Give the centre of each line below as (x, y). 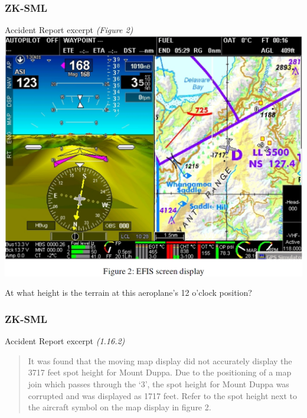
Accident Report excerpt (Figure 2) (69, 30)
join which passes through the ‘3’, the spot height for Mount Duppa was (159, 384)
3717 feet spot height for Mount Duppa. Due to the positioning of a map (160, 372)
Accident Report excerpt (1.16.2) (65, 341)
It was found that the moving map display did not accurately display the (160, 360)
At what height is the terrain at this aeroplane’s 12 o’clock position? (128, 293)
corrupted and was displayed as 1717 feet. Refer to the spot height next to (163, 395)
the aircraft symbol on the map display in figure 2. (120, 407)
